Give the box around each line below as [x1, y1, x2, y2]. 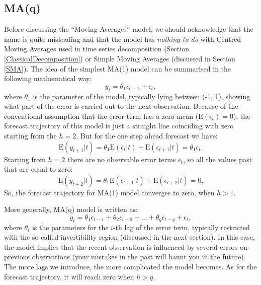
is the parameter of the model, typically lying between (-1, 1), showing [33, 91, 250, 101]
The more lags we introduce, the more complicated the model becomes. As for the [4, 261, 257, 272]
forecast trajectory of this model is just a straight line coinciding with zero [4, 120, 234, 131]
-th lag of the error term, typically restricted [113, 222, 250, 232]
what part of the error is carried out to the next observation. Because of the [4, 101, 238, 111]
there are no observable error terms [67, 154, 176, 164]
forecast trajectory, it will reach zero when [4, 271, 134, 281]
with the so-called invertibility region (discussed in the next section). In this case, [4, 232, 255, 242]
